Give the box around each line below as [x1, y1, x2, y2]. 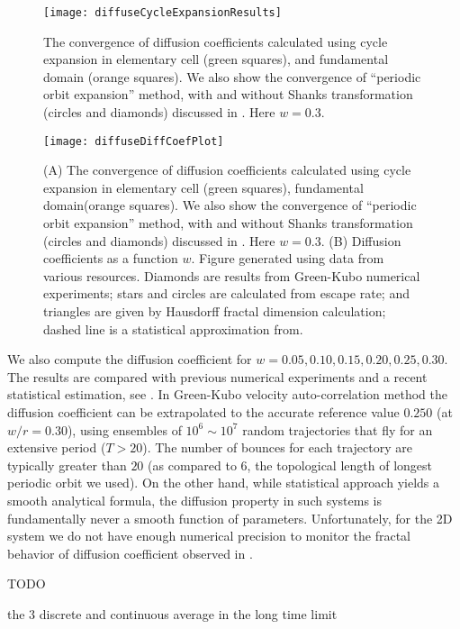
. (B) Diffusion [320, 231, 401, 250]
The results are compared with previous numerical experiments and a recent [7, 367, 428, 386]
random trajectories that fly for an [242, 420, 433, 439]
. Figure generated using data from [191, 249, 384, 268]
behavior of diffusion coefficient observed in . [7, 543, 253, 562]
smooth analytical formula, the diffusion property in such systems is [7, 490, 382, 509]
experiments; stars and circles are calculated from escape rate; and [43, 284, 410, 303]
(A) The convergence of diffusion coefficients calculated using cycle [43, 160, 411, 179]
